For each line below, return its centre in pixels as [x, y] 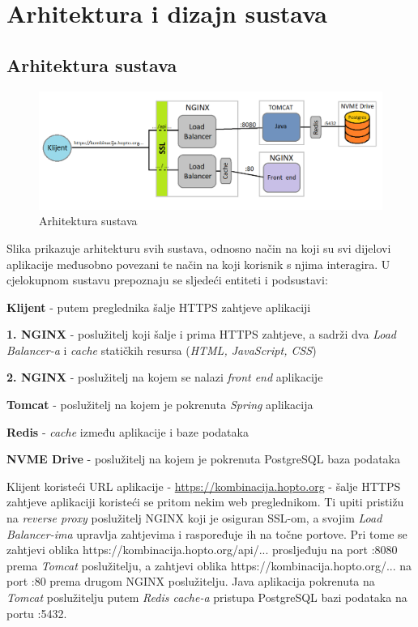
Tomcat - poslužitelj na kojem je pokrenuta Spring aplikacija [160, 405]
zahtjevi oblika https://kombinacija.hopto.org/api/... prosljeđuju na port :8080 [202, 550]
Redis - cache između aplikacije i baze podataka [128, 431]
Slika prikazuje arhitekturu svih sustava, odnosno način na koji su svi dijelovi [199, 247]
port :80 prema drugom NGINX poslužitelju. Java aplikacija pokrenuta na [191, 581]
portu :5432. [37, 613]
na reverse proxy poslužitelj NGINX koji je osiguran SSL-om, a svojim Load [194, 518]
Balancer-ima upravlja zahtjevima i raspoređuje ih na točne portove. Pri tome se [207, 533]
